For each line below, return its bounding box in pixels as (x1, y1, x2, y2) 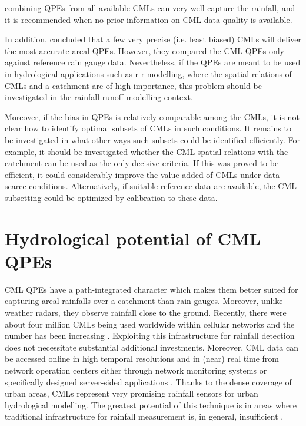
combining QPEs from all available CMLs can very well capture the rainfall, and (5, 2, 295, 14)
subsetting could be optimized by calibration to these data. (5, 191, 218, 203)
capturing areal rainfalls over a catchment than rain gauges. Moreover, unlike (5, 295, 283, 307)
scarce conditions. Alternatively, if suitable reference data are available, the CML (5, 180, 297, 192)
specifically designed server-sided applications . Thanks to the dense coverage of (5, 375, 292, 388)
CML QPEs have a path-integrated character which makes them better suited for (5, 283, 298, 295)
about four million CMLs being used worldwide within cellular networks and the (5, 318, 295, 330)
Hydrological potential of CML (5, 226, 261, 250)
